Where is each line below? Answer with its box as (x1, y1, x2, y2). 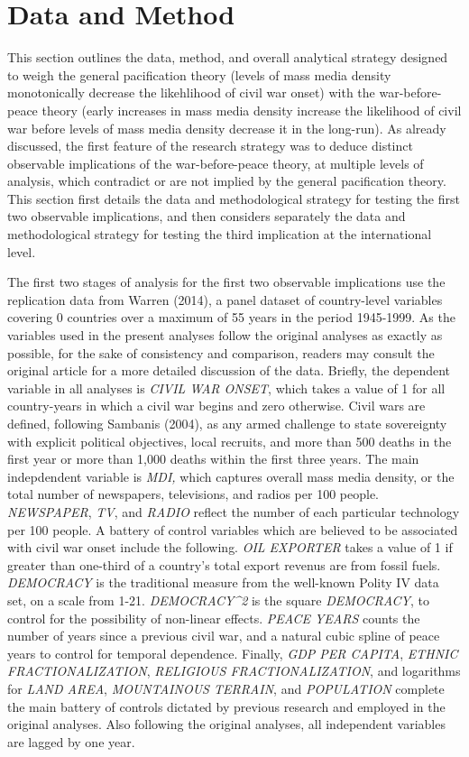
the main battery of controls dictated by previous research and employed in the (7, 697, 446, 715)
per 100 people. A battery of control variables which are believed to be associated (7, 520, 458, 539)
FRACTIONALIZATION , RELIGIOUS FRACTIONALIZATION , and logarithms (7, 661, 461, 680)
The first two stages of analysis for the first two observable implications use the (7, 272, 446, 291)
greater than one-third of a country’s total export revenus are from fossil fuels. (7, 555, 441, 574)
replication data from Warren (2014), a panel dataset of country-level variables (7, 290, 443, 309)
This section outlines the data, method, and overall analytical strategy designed (7, 48, 448, 67)
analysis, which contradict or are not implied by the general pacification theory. (7, 171, 446, 190)
